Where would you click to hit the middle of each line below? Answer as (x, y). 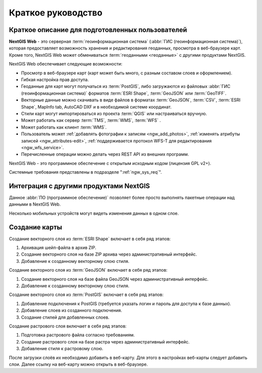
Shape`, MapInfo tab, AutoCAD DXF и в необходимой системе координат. (96, 107)
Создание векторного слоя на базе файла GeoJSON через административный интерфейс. (115, 279)
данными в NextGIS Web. (35, 204)
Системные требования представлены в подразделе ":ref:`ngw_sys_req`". (85, 172)
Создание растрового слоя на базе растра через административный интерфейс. (106, 341)
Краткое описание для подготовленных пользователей (98, 30)
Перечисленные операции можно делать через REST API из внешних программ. (105, 154)
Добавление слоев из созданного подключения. (72, 310)
